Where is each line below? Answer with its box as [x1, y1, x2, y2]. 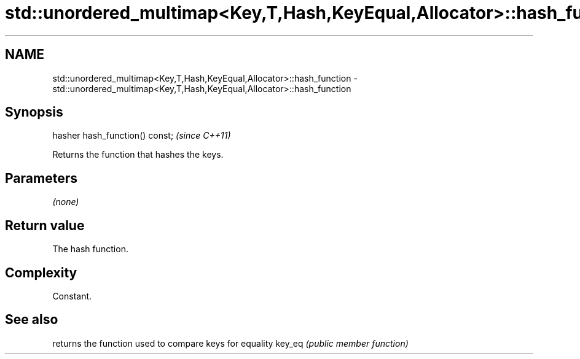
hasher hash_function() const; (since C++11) [52, 130, 231, 141]
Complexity [5, 264, 77, 280]
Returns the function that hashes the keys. [52, 149, 224, 160]
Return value [5, 217, 85, 233]
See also [5, 312, 58, 328]
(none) [52, 196, 79, 207]
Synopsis [5, 104, 63, 120]
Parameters [5, 170, 77, 186]
